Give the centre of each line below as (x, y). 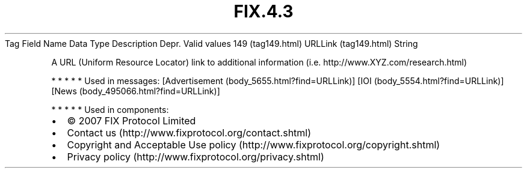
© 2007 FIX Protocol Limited (131, 120)
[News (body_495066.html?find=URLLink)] (136, 91)
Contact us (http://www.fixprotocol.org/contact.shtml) (189, 132)
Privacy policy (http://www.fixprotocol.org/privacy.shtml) (196, 156)
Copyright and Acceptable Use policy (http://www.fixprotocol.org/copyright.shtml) (254, 144)
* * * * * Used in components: (110, 109)
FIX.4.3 (263, 11)
